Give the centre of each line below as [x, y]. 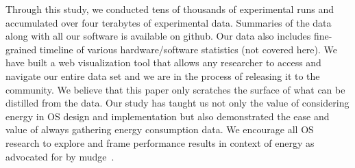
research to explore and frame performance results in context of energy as [160, 142]
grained [21, 49]
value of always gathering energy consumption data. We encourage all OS [160, 129]
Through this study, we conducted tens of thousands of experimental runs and [170, 9]
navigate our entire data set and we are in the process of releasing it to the [163, 75]
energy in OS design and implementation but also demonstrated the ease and [168, 116]
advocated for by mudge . [60, 156]
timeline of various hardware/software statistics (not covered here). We [188, 49]
